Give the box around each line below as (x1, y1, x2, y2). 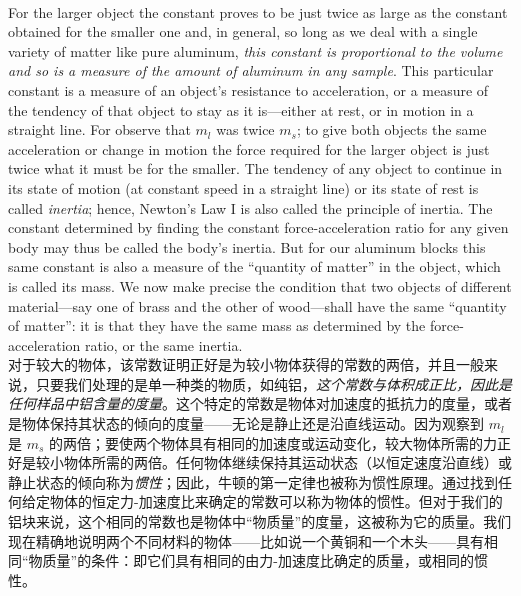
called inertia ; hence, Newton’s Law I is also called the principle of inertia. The (8, 197, 493, 218)
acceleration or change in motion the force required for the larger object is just (8, 138, 490, 159)
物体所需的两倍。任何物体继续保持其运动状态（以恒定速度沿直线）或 (63, 452, 512, 473)
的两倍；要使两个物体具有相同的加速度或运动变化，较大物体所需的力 (49, 432, 498, 453)
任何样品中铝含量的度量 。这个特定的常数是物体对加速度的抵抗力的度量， (8, 393, 484, 414)
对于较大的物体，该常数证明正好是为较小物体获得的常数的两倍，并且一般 (8, 354, 484, 375)
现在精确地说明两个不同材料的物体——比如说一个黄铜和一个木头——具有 (8, 530, 484, 551)
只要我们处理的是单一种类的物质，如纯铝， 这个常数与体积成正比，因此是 (35, 373, 512, 394)
